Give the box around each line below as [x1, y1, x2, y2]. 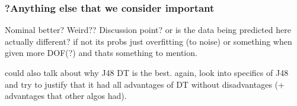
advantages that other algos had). [5, 90, 127, 102]
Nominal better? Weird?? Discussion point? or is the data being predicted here [5, 24, 291, 36]
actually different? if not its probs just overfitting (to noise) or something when [5, 35, 292, 47]
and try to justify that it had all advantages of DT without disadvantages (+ [5, 78, 285, 90]
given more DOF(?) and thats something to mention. [5, 47, 197, 59]
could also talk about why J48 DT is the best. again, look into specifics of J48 [5, 67, 289, 78]
